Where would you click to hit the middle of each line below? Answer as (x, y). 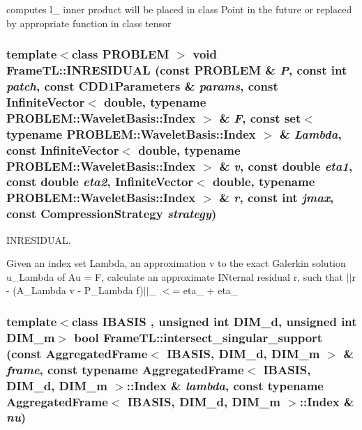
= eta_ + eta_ (205, 290)
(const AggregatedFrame (77, 353)
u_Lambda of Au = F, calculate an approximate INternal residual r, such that (175, 276)
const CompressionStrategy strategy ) (112, 214)
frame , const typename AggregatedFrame (125, 369)
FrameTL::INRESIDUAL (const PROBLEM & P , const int (177, 70)
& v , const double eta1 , (286, 166)
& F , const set (260, 117)
